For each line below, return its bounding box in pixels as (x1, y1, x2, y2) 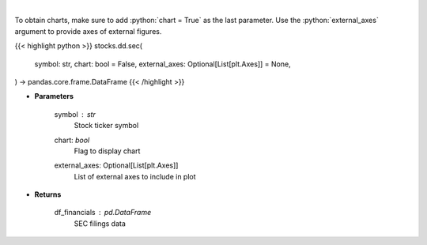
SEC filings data (74, 218, 127, 228)
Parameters (34, 92, 74, 101)
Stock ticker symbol (74, 121, 139, 130)
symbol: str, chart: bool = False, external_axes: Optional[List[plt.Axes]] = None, (34, 59, 292, 69)
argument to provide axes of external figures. (14, 26, 162, 36)
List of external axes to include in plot (74, 171, 197, 181)
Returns (34, 190, 62, 199)
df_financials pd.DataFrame (54, 208, 152, 217)
